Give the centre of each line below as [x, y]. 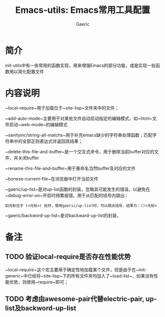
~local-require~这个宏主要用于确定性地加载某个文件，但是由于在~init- [76, 270]
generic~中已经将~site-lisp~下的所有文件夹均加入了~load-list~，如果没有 [80, 276]
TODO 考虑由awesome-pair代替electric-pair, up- [81, 299]
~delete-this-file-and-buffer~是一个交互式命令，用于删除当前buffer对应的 [80, 151]
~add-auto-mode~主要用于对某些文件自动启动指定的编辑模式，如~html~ [79, 118]
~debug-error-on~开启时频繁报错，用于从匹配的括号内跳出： [67, 195]
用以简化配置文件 [27, 71]
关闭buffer [29, 158]
